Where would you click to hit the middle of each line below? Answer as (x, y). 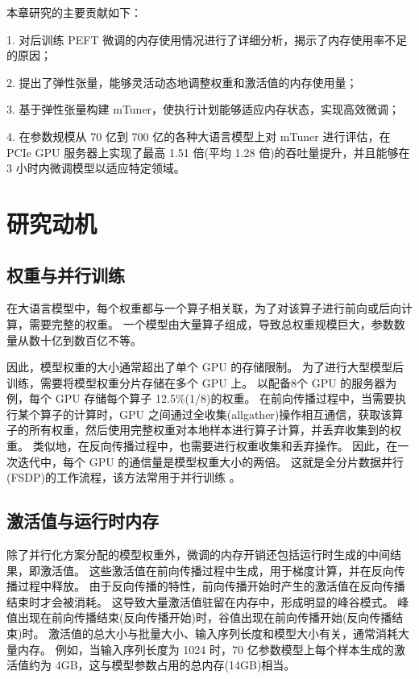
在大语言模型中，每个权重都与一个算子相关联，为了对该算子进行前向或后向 (204, 308)
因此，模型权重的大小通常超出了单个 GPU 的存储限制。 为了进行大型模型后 (205, 367)
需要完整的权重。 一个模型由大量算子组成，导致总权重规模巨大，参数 (211, 323)
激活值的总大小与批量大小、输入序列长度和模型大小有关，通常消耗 (224, 633)
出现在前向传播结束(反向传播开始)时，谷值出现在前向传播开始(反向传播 (205, 617)
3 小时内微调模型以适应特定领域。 (96, 168)
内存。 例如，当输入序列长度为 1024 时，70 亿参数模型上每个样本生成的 (205, 649)
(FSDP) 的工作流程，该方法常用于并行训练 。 (124, 477)
